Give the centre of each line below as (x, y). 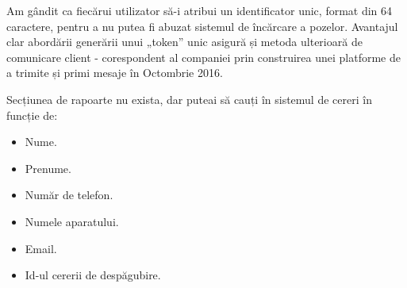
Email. (41, 248)
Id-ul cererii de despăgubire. (93, 275)
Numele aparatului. (72, 221)
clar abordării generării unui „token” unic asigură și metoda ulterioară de (184, 42)
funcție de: (32, 115)
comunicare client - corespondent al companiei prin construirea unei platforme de (203, 57)
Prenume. (48, 168)
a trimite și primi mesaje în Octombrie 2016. (115, 73)
